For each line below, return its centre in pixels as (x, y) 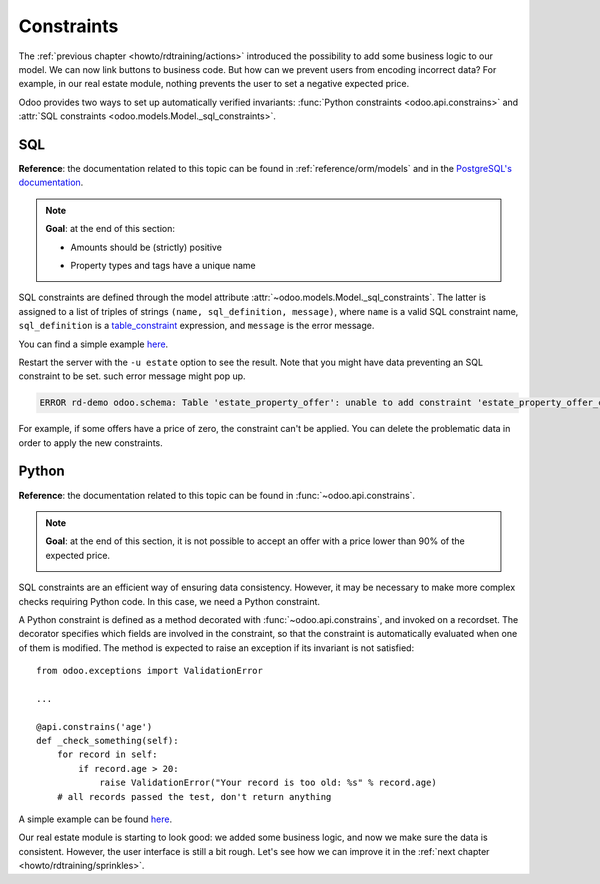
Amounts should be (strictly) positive (146, 247)
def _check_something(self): (107, 741)
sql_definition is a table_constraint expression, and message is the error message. (196, 326)
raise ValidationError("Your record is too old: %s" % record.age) (268, 783)
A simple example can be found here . (95, 819)
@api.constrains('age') (94, 726)
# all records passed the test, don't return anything (194, 796)
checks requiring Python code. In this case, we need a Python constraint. (169, 601)
